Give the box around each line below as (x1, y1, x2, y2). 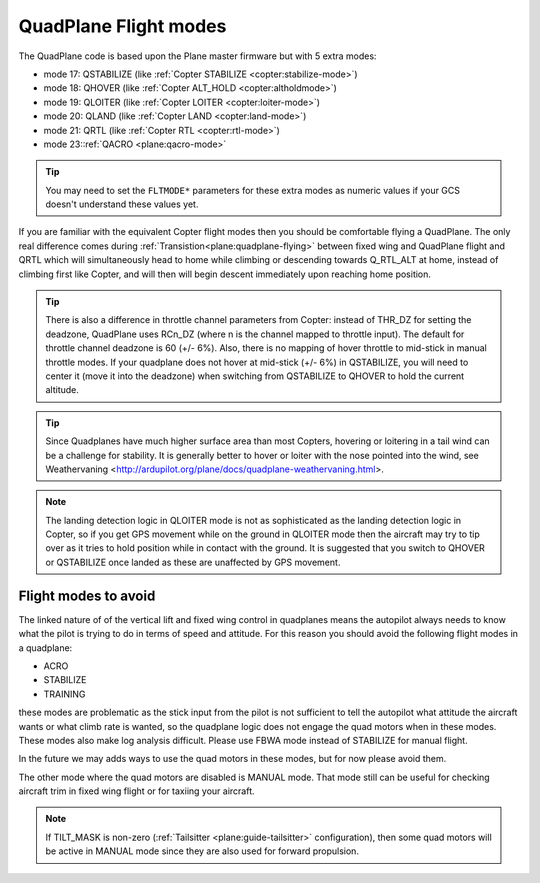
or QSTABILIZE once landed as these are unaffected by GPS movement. (45, 556, 341, 568)
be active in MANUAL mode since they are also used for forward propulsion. (45, 845, 360, 857)
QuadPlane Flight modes (18, 15, 227, 37)
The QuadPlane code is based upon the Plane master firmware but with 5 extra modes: (18, 50, 377, 62)
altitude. (45, 384, 80, 396)
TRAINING (43, 688, 86, 700)
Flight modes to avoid (18, 587, 156, 604)
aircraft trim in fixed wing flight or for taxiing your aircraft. (18, 785, 255, 797)
